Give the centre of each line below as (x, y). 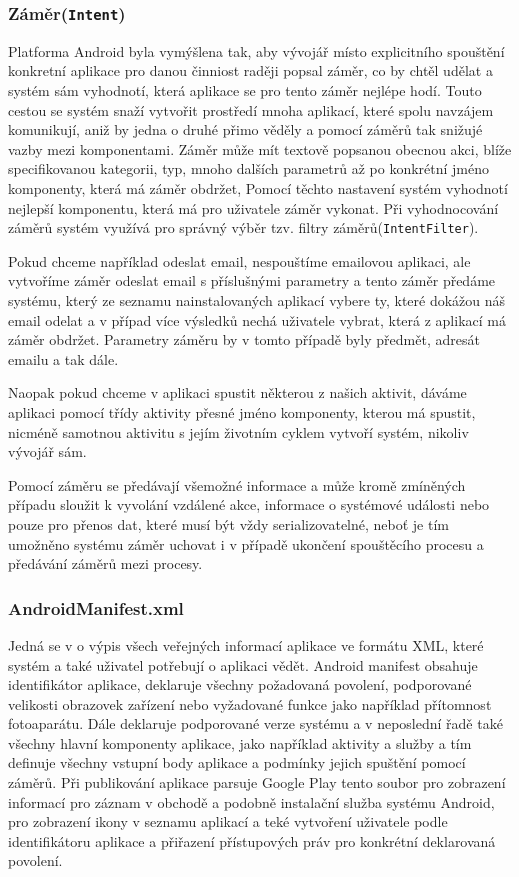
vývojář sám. (47, 451)
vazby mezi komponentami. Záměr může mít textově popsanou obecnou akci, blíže (260, 148)
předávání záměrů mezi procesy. (105, 563)
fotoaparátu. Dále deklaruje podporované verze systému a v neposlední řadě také (255, 723)
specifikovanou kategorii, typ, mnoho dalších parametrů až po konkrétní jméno (249, 168)
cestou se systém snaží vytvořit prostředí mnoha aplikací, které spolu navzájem (251, 109)
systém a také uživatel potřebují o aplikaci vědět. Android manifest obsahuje (243, 664)
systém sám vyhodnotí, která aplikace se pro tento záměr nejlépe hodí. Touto (245, 89)
